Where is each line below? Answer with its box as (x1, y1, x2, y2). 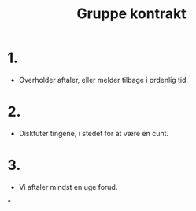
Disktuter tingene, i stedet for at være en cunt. (18, 128, 169, 138)
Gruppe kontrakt (76, 5, 187, 23)
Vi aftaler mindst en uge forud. (18, 182, 118, 191)
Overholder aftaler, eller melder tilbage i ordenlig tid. (18, 75, 189, 84)
